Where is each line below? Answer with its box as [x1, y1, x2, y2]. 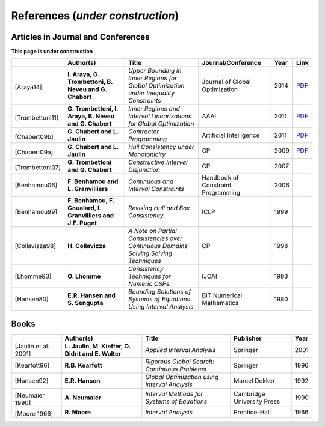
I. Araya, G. [67, 70, 100, 79]
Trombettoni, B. [67, 78, 113, 86]
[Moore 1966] [14, 409, 54, 417]
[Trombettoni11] [14, 114, 59, 122]
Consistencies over [128, 234, 183, 243]
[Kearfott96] [14, 361, 50, 369]
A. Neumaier [64, 393, 102, 402]
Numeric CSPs [128, 280, 170, 288]
